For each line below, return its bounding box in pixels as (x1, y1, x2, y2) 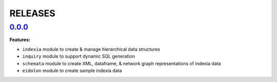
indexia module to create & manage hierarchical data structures (22, 46, 161, 52)
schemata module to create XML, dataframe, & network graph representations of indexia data (22, 60, 221, 66)
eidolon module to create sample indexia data (22, 67, 122, 73)
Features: (9, 37, 31, 43)
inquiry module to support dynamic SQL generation (22, 53, 135, 60)
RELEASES (9, 8, 56, 19)
